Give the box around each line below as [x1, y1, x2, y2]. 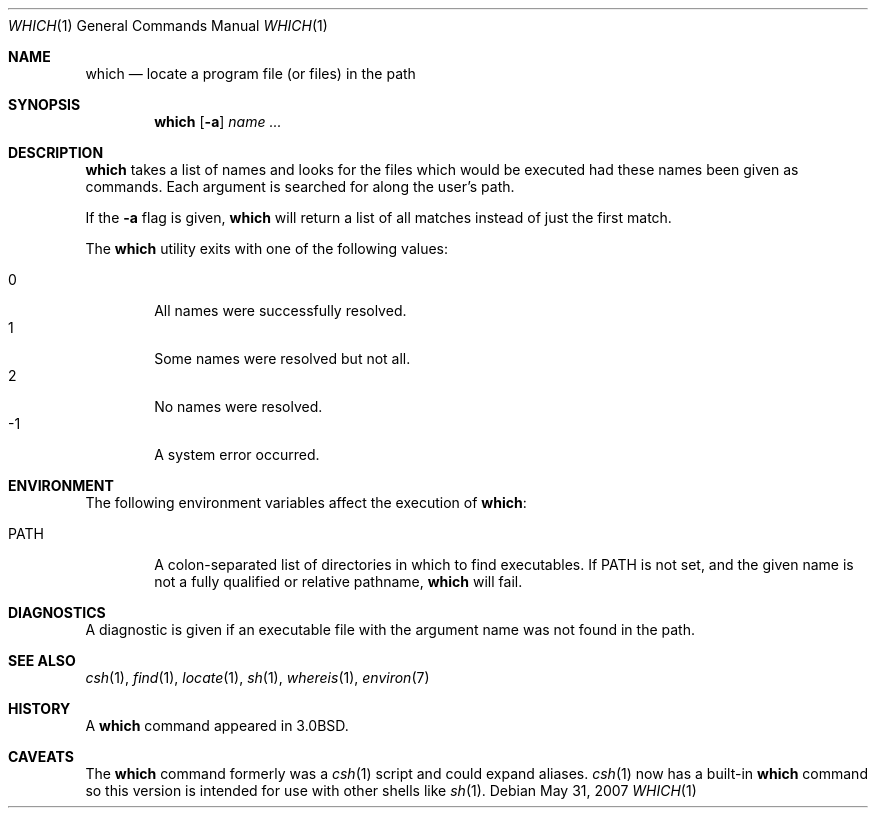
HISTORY [8, 700, 71, 717]
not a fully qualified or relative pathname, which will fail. [154, 573, 523, 590]
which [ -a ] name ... [154, 113, 282, 130]
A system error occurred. [154, 446, 320, 463]
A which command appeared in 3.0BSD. [85, 717, 349, 734]
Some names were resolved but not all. [154, 350, 411, 367]
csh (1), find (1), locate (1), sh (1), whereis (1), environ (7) [85, 669, 430, 686]
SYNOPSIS [8, 96, 81, 113]
